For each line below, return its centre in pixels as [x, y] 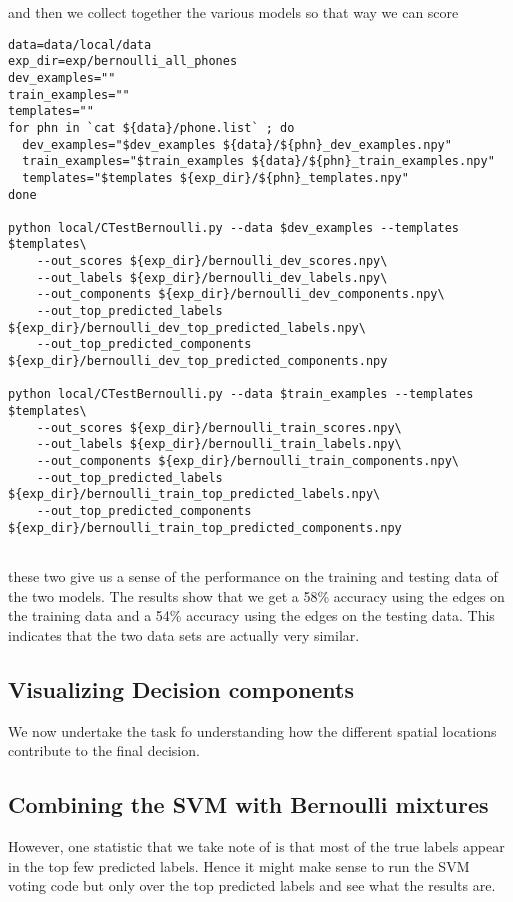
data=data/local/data [80, 44]
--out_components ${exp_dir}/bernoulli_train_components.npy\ [248, 461]
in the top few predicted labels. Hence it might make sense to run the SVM [239, 865]
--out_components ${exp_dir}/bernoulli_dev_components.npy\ [240, 294]
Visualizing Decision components [181, 688]
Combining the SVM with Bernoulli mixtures [248, 804]
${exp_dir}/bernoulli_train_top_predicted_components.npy [205, 527]
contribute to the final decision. [104, 750]
